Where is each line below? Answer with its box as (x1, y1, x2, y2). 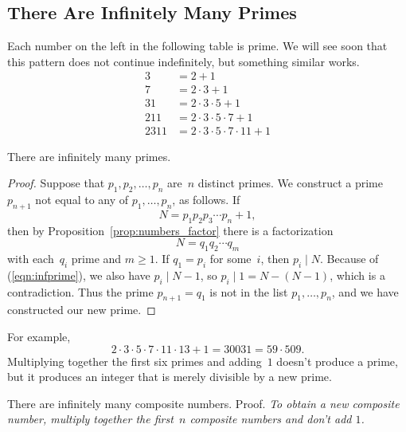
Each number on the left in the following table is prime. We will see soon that (7, 37, 388, 54)
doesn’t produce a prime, (276, 352, 398, 369)
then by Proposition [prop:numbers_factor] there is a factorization (7, 222, 334, 238)
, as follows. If (172, 190, 240, 207)
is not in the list (209, 283, 288, 300)
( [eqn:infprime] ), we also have (7, 266, 150, 283)
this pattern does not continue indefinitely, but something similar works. (7, 53, 360, 69)
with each (7, 249, 54, 266)
